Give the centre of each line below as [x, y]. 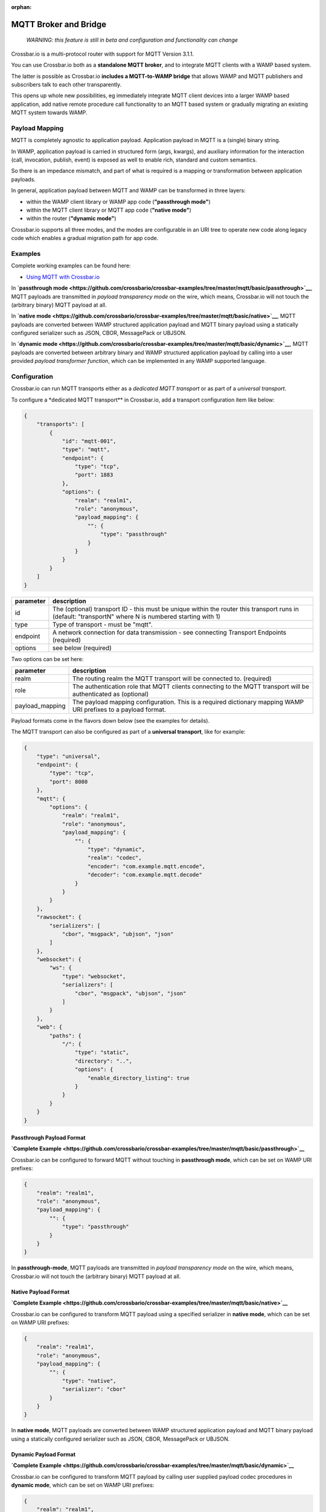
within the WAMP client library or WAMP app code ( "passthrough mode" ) [118, 201]
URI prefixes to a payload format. [119, 709]
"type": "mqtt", [86, 450]
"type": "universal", [69, 756]
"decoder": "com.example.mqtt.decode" [145, 875]
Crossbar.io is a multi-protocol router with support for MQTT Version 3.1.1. [103, 54]
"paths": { [65, 1035]
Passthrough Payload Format [48, 1138]
